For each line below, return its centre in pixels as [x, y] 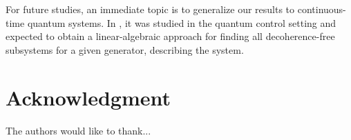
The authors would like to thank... [78, 130]
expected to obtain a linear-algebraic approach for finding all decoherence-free [170, 36]
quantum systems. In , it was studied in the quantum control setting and [182, 22]
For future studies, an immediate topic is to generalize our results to [150, 9]
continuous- [322, 9]
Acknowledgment [88, 97]
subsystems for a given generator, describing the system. [125, 49]
